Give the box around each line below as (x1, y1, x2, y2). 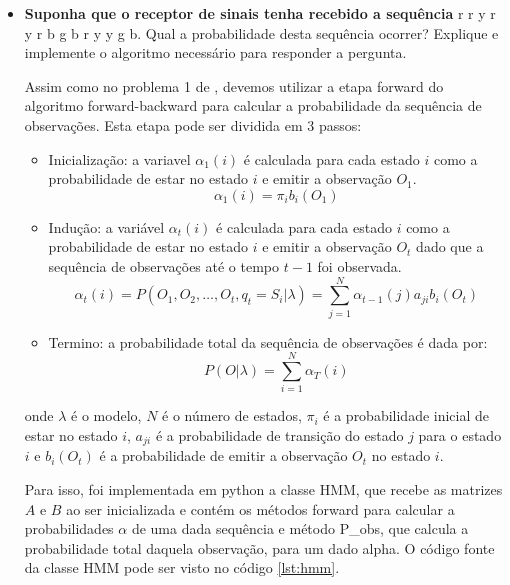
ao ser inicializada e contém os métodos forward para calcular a (66, 498, 455, 519)
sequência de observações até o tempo (48, 255, 280, 276)
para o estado (418, 424, 502, 445)
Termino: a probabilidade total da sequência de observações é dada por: (48, 331, 488, 352)
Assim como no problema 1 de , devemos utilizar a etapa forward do (24, 75, 444, 96)
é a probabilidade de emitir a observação (99, 445, 348, 466)
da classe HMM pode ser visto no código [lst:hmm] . (24, 557, 340, 578)
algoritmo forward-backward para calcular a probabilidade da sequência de (24, 95, 482, 116)
